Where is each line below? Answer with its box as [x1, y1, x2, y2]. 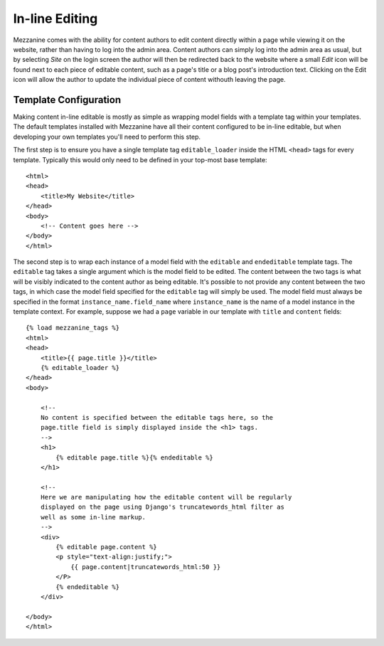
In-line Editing [13, 11, 98, 26]
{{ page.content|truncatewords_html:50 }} [70, 563, 221, 571]
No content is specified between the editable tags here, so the [40, 413, 274, 421]
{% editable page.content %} [55, 543, 158, 551]
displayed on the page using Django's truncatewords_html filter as [40, 503, 284, 512]
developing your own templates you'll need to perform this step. [13, 132, 201, 141]
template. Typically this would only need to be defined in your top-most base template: [13, 155, 267, 164]
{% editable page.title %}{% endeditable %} [55, 453, 213, 462]
